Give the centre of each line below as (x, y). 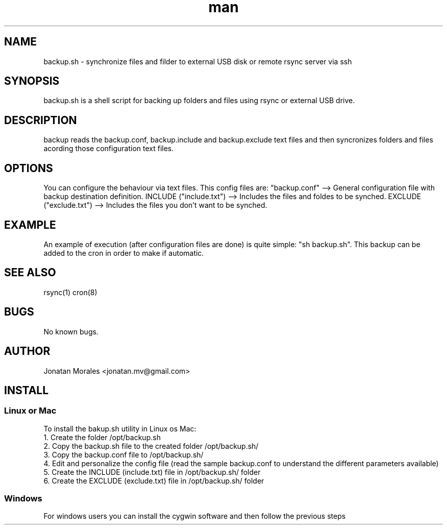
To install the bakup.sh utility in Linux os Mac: (120, 428)
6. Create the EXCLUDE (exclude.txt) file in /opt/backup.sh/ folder (154, 480)
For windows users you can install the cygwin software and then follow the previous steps (195, 516)
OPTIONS (29, 168)
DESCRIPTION (41, 120)
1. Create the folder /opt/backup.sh (102, 437)
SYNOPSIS (32, 81)
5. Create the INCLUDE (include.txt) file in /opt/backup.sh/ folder (152, 472)
